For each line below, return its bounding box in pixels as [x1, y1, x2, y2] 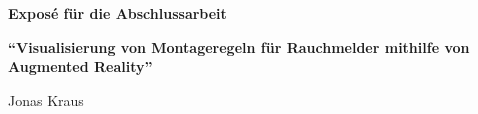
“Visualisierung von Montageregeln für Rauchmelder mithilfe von [8, 36, 470, 57]
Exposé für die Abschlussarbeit [8, 3, 227, 23]
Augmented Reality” [8, 56, 153, 77]
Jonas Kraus [8, 89, 84, 110]
